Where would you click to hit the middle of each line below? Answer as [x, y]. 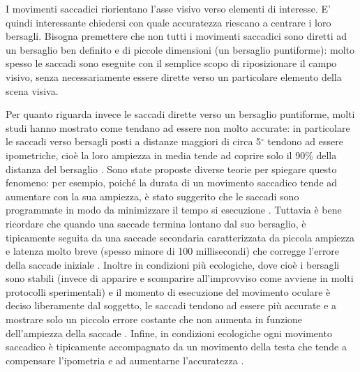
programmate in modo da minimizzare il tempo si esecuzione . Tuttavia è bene [174, 210]
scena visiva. [32, 90]
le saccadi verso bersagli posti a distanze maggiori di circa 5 [134, 141]
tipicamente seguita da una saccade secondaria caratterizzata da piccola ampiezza [180, 237]
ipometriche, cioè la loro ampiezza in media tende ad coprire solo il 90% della [171, 155]
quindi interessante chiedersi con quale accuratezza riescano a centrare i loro [168, 22]
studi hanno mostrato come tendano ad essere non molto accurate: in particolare [178, 127]
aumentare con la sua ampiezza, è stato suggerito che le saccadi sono [152, 196]
